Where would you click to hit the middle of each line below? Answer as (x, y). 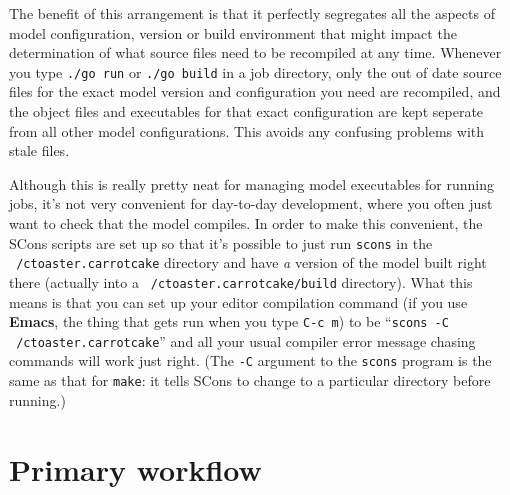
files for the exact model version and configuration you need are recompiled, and (255, 91)
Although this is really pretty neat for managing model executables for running (252, 183)
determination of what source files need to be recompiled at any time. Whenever (255, 52)
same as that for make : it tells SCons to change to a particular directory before (250, 380)
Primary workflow (135, 468)
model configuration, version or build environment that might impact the (233, 32)
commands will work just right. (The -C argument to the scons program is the (250, 360)
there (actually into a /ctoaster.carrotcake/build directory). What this (241, 281)
